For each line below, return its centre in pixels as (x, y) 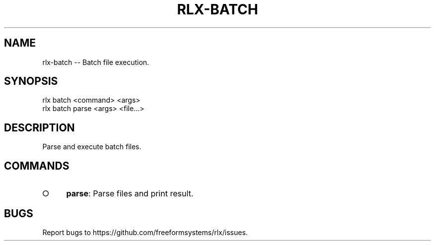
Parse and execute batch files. (92, 147)
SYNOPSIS (31, 81)
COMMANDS (37, 166)
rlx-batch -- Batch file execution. (96, 62)
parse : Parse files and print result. (130, 194)
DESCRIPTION (39, 127)
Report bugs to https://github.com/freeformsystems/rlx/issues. (145, 232)
